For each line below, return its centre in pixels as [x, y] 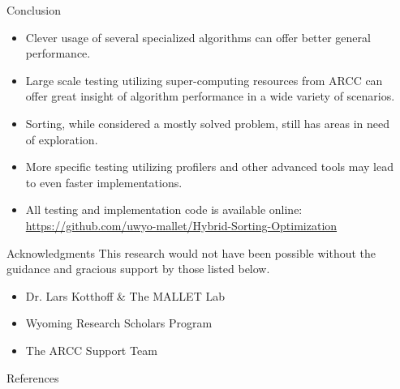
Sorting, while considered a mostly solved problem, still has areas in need [208, 123]
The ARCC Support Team [91, 350]
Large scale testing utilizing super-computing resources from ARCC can [204, 80]
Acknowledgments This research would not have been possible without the [191, 252]
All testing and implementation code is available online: [164, 209]
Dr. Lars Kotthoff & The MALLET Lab [125, 295]
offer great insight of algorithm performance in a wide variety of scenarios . [210, 96]
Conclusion [34, 10]
